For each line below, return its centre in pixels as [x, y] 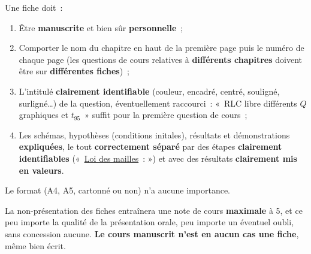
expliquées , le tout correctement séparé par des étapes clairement [150, 146]
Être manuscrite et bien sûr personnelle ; [101, 27]
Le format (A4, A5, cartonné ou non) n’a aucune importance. [117, 190]
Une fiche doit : [34, 7]
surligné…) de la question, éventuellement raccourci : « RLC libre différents [158, 103]
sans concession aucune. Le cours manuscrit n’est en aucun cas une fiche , [152, 233]
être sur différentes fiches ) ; [74, 71]
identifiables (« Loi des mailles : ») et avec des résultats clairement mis [158, 158]
